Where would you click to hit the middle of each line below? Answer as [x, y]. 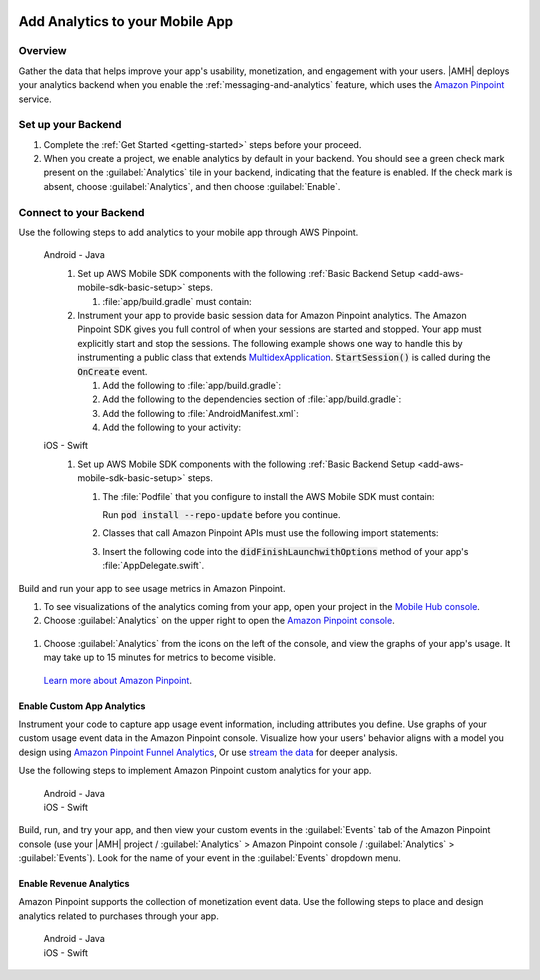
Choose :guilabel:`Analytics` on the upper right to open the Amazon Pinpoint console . [219, 621]
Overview [42, 51]
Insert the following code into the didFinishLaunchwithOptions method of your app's [285, 551]
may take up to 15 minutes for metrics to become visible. [160, 657]
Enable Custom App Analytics [82, 706]
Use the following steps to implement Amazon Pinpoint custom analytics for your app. [195, 771]
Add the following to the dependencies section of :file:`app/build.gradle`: [252, 399]
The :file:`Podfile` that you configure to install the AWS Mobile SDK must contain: [268, 496]
